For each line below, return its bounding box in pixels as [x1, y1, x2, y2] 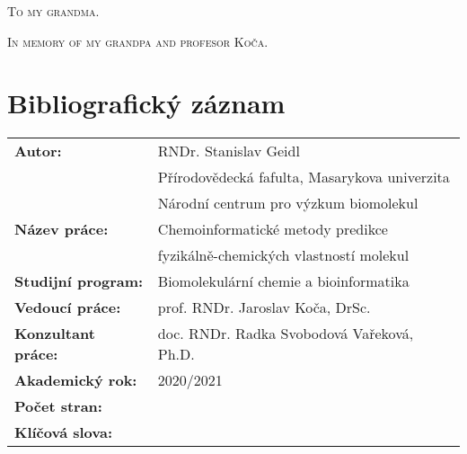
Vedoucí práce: [14, 297, 121, 318]
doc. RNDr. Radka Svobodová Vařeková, [157, 323, 414, 344]
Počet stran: [14, 396, 102, 417]
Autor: [14, 140, 62, 162]
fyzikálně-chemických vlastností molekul [157, 245, 410, 266]
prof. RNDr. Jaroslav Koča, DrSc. [157, 297, 371, 318]
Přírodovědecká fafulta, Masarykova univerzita [157, 166, 450, 188]
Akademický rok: [14, 369, 137, 391]
